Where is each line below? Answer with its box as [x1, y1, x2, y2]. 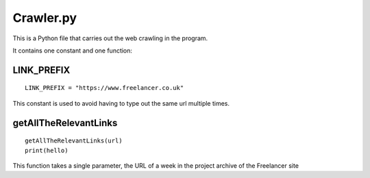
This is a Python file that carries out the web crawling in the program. [12, 34, 208, 42]
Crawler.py [12, 10, 77, 25]
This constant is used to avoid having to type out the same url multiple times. [12, 99, 230, 107]
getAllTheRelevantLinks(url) [25, 137, 123, 145]
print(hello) [25, 147, 69, 154]
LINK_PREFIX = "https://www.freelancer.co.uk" [25, 84, 184, 92]
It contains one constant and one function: [12, 46, 133, 55]
